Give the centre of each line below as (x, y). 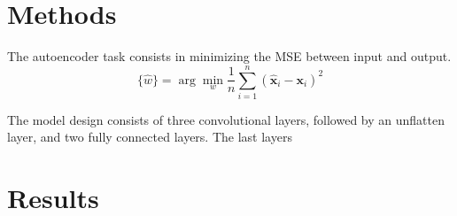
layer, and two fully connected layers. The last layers (150, 137)
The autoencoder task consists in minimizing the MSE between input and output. (229, 56)
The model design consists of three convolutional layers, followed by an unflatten (226, 119)
